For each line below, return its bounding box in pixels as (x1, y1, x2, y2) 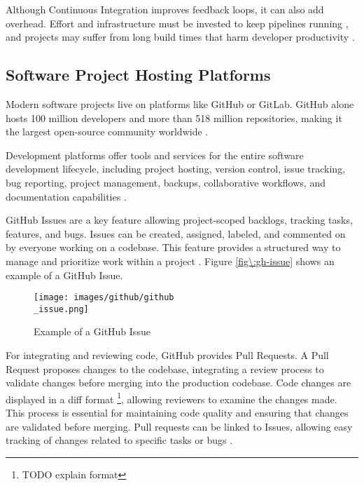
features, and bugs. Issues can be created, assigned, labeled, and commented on (6, 226, 346, 241)
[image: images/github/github (34, 292, 174, 303)
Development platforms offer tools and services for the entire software (6, 147, 304, 162)
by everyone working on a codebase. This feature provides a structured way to (6, 240, 341, 255)
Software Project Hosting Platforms (6, 64, 271, 86)
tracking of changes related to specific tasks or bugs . (6, 433, 233, 447)
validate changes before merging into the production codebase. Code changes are (6, 375, 351, 390)
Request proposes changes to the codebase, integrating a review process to (6, 361, 324, 376)
